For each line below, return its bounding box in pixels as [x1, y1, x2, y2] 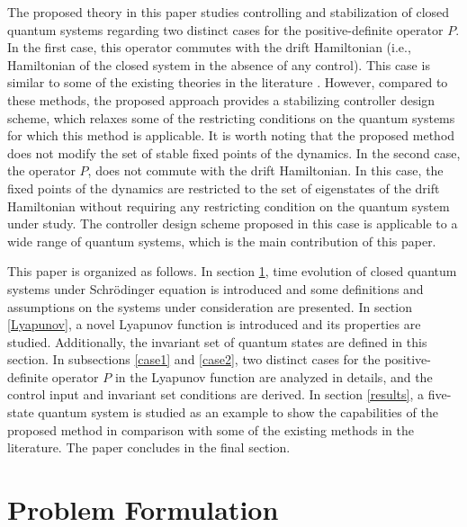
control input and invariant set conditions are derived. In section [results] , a [7, 385, 425, 404]
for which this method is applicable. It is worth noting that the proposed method [7, 126, 455, 145]
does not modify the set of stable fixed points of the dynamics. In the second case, [7, 143, 461, 162]
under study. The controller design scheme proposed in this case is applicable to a [7, 214, 458, 233]
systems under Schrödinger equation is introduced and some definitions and [7, 279, 424, 298]
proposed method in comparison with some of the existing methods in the [7, 420, 414, 439]
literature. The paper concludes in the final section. [7, 438, 291, 457]
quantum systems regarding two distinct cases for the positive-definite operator [7, 20, 444, 39]
